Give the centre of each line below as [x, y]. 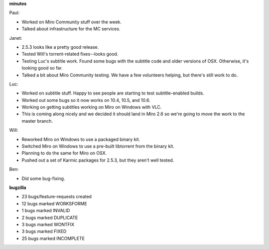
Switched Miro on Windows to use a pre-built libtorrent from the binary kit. [98, 146]
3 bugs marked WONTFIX [48, 224]
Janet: [16, 38]
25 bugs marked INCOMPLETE [53, 238]
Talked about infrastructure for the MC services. [71, 29]
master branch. [37, 121]
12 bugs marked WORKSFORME [54, 203]
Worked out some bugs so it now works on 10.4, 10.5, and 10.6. [86, 100]
